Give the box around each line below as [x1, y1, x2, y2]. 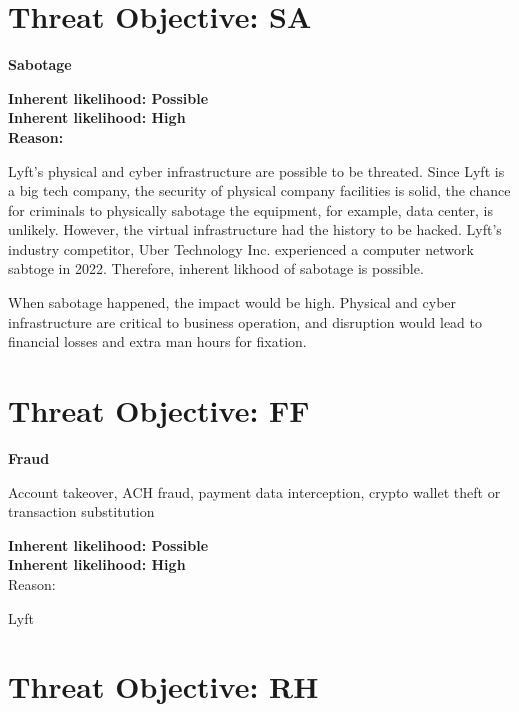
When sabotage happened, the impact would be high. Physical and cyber [8, 292, 457, 313]
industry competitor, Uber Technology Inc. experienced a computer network [8, 238, 474, 259]
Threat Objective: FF [8, 390, 310, 431]
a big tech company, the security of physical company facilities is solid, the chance [8, 180, 511, 201]
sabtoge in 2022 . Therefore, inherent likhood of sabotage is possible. [8, 258, 424, 279]
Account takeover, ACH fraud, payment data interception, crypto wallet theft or [8, 481, 501, 502]
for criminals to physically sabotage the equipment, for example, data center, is [8, 199, 494, 220]
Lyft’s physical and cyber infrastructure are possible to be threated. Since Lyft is [8, 160, 505, 181]
